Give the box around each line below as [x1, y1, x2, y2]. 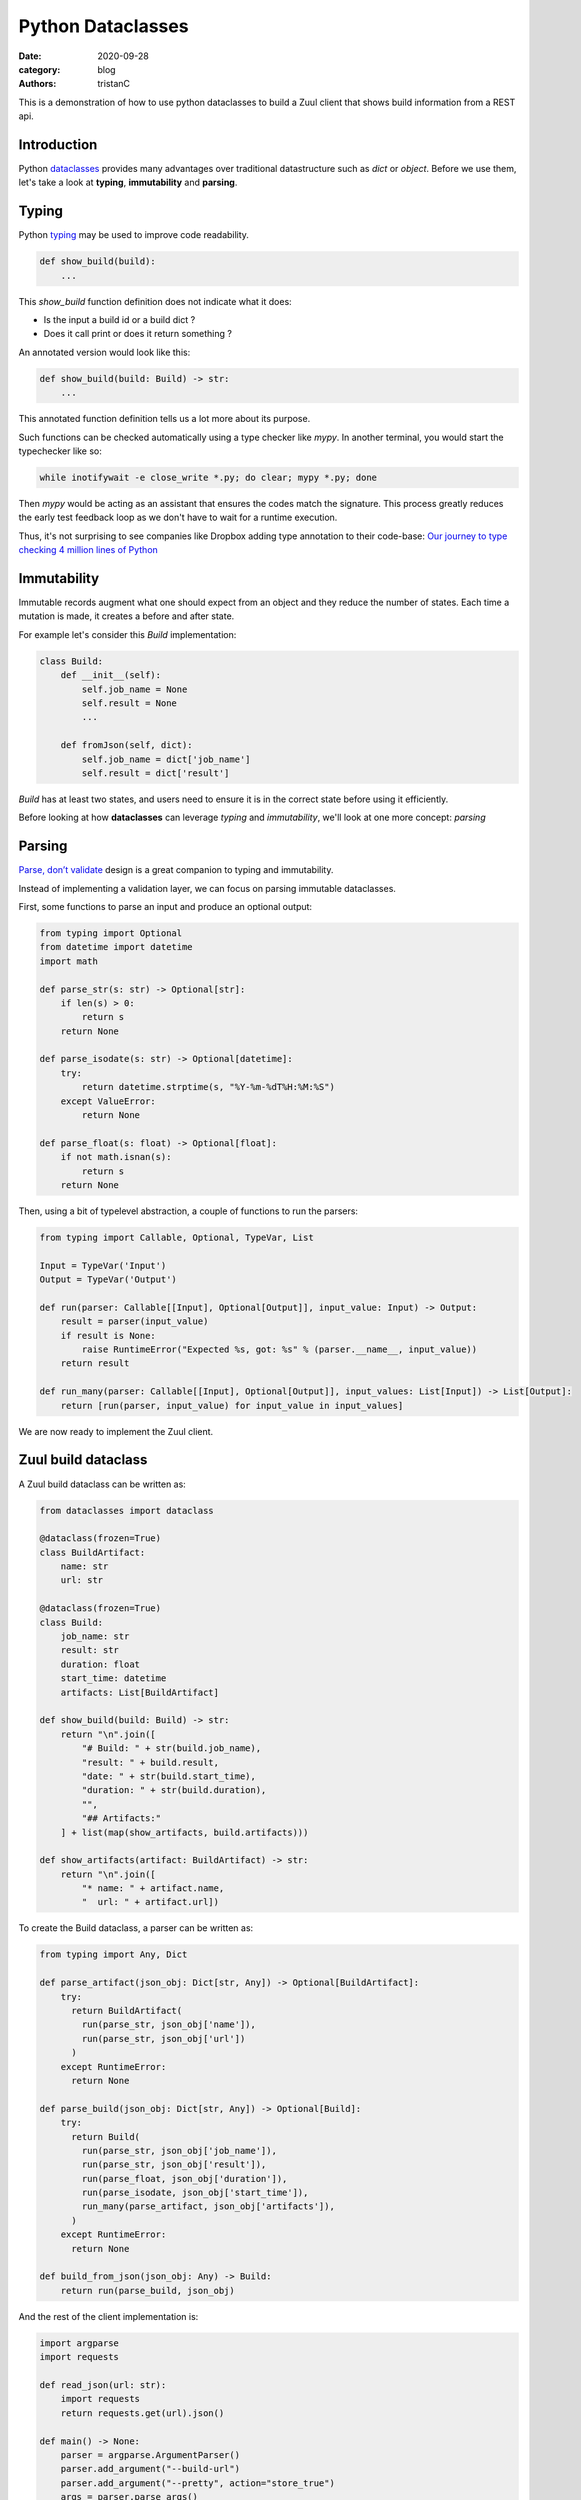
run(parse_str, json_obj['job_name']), [81, 2145, 277, 2156]
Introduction [18, 136, 98, 153]
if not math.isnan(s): [60, 1151, 172, 1163]
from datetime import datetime [39, 941, 194, 953]
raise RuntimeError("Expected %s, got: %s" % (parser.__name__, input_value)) [81, 1344, 478, 1355]
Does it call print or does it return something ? [43, 328, 232, 340]
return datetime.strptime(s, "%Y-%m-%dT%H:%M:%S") [81, 1081, 335, 1093]
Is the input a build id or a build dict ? [43, 314, 196, 326]
